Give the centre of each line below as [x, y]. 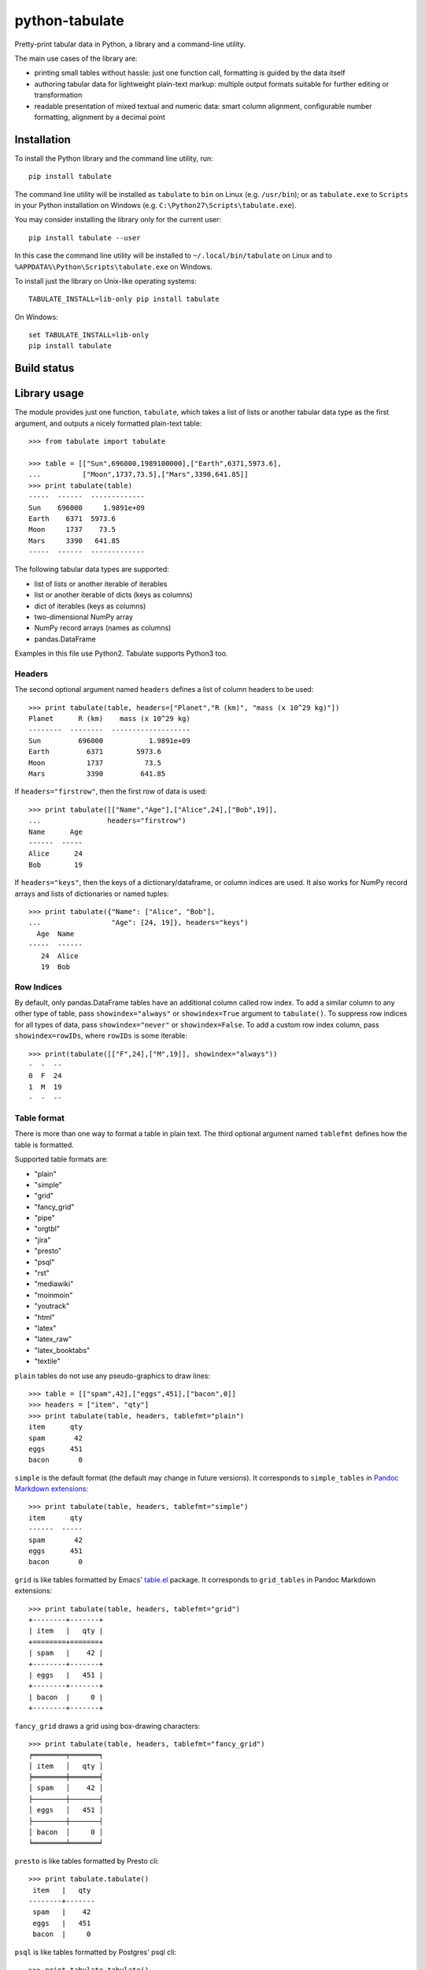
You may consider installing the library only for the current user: [118, 220]
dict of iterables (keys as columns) [90, 606]
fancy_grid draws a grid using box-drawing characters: [107, 1726]
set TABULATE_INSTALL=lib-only [89, 335]
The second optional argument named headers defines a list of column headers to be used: [164, 689]
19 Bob [55, 966]
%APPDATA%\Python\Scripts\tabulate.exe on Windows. [113, 266]
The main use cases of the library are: [76, 58]
